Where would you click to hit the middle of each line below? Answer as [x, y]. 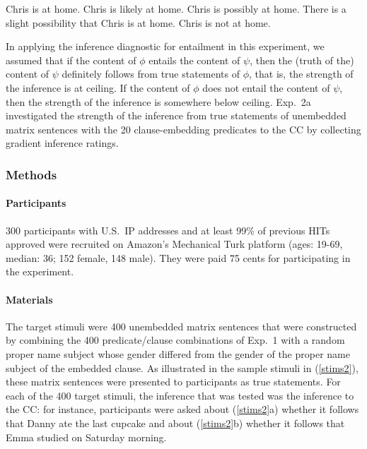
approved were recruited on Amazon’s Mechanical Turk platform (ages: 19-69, [174, 244]
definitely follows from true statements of [151, 74]
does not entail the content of [266, 87]
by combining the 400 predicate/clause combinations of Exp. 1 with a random [175, 340]
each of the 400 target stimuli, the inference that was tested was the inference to [180, 395]
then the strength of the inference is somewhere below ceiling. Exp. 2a [158, 101]
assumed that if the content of [71, 60]
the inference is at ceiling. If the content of [98, 87]
